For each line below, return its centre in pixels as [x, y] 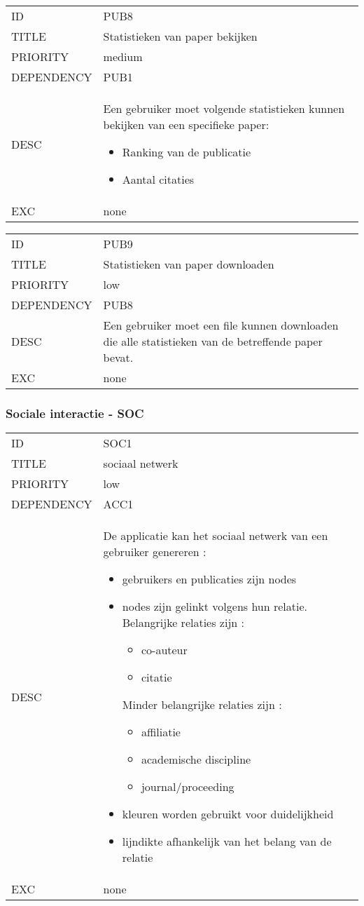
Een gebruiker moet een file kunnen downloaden [221, 325]
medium [123, 56]
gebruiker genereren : [155, 552]
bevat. [118, 357]
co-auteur [164, 650]
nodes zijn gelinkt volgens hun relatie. [215, 607]
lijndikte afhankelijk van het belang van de [227, 841]
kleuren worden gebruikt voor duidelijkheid [228, 814]
